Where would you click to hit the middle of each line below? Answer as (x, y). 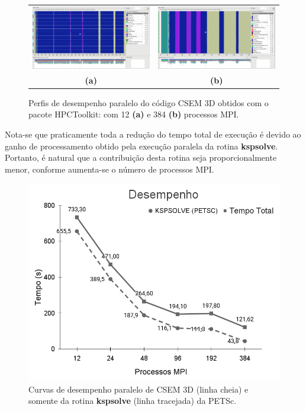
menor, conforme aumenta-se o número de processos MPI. (109, 169)
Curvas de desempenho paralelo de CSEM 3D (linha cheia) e (138, 389)
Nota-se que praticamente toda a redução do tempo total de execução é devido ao (153, 134)
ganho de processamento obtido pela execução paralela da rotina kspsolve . (141, 146)
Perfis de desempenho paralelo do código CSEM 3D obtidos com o (149, 102)
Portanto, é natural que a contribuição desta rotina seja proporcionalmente (141, 157)
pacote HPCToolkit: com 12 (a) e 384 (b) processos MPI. (134, 114)
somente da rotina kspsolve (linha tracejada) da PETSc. (133, 401)
